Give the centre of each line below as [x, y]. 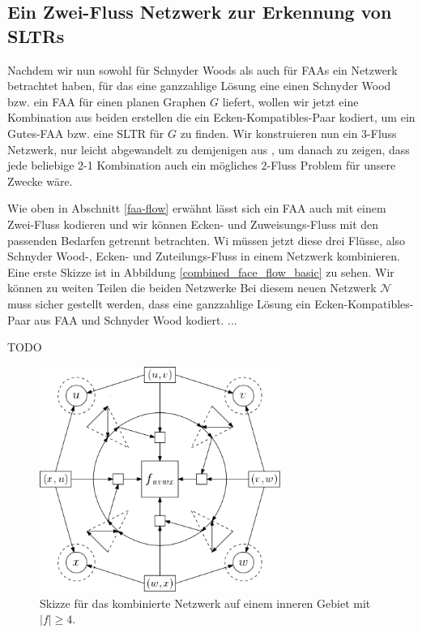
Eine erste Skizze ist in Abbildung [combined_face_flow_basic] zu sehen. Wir [201, 271]
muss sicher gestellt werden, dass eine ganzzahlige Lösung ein [159, 303]
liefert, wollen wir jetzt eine [290, 101]
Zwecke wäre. [40, 181]
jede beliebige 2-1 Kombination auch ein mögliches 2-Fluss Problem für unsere [202, 165]
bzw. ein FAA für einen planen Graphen [107, 101]
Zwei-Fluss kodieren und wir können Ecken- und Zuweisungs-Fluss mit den [193, 224]
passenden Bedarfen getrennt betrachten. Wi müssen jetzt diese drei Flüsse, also [207, 240]
